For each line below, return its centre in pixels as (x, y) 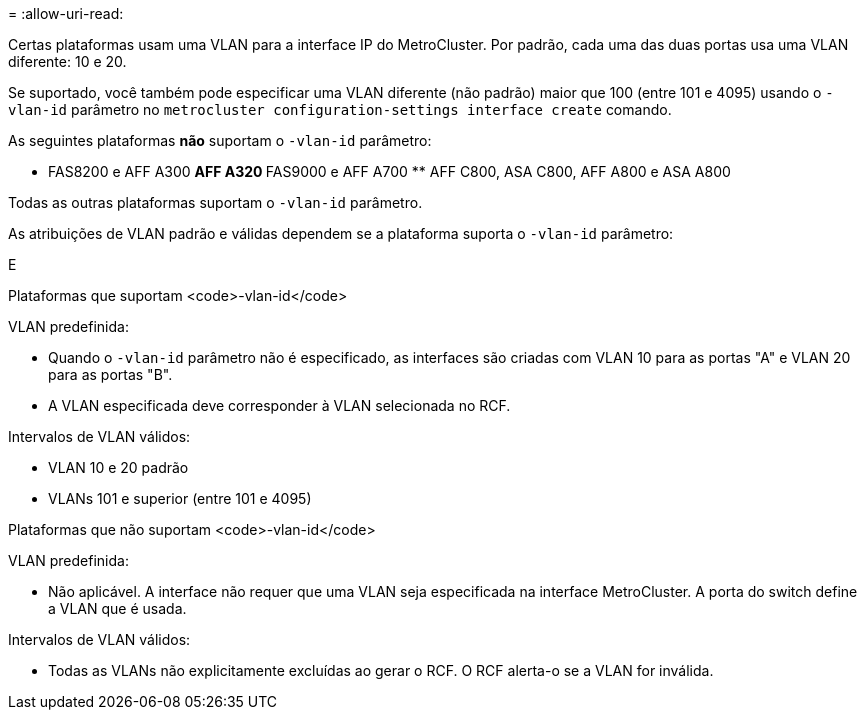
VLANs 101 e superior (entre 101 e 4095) (180, 498)
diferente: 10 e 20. (67, 61)
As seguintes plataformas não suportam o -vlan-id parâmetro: (220, 140)
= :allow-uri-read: (66, 13)
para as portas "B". (110, 374)
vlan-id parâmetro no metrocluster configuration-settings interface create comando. (340, 109)
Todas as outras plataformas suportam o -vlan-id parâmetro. (215, 202)
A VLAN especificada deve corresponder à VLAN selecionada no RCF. (279, 405)
